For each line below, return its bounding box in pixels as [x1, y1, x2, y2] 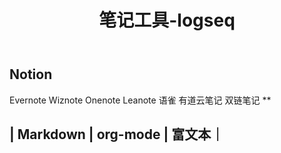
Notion [9, 66, 53, 83]
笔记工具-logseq [98, 9, 236, 32]
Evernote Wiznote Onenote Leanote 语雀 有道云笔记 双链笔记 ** [9, 94, 272, 106]
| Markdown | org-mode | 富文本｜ [9, 126, 225, 143]
